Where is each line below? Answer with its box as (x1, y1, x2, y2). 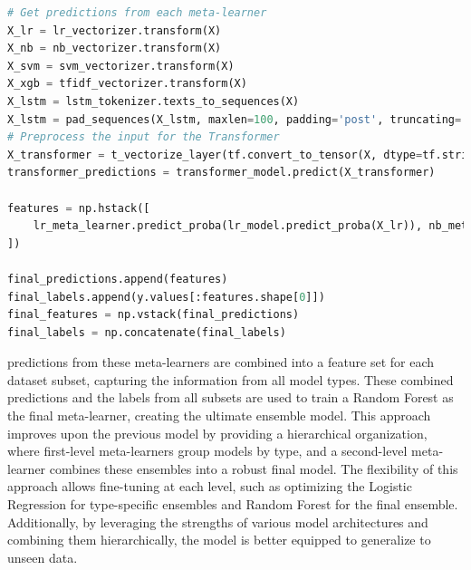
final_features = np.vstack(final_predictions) (7, 308, 300, 322)
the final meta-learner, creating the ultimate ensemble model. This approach (7, 406, 431, 425)
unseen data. (7, 547, 78, 566)
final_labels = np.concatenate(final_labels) (7, 325, 286, 339)
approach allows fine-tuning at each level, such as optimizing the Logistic (7, 477, 412, 496)
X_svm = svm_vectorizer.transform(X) (7, 59, 235, 72)
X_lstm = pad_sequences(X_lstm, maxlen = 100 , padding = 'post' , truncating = (7, 112, 462, 126)
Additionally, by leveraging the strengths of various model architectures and (7, 512, 428, 531)
